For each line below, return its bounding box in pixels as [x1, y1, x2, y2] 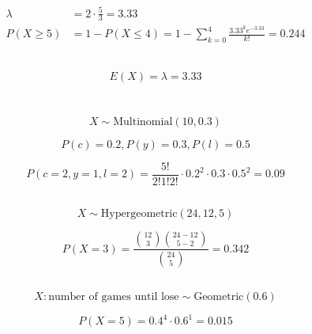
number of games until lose [48, 290, 179, 302]
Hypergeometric [100, 208, 178, 220]
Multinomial [113, 116, 173, 127]
